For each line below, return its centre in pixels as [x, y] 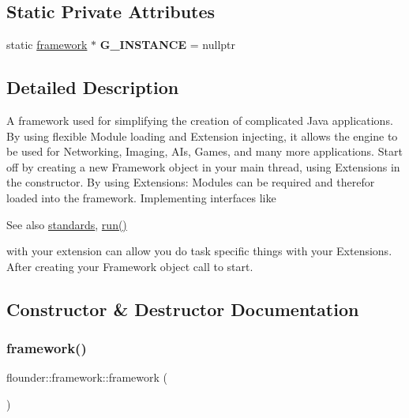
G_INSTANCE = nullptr [167, 45]
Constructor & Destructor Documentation [183, 309]
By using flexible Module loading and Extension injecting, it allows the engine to [202, 136]
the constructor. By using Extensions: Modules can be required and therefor [191, 182]
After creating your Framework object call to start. [130, 266]
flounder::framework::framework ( [87, 377]
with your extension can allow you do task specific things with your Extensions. [199, 251]
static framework [47, 45]
